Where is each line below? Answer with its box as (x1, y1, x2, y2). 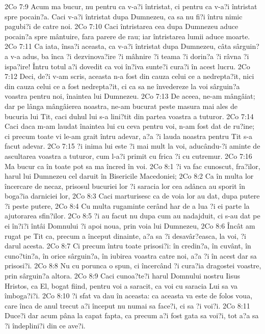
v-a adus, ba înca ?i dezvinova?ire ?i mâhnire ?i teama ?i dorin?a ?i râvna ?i (10, 50, 249, 61)
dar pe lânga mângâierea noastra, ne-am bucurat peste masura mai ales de (5, 100, 238, 111)
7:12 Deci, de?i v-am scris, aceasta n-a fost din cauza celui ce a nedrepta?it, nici (5, 71, 254, 81)
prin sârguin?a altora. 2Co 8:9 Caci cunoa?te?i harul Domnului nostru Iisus (5, 270, 240, 281)
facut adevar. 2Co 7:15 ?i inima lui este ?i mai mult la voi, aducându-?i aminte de (5, 141, 260, 151)
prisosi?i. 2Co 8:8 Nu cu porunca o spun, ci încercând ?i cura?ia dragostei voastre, (5, 260, 261, 271)
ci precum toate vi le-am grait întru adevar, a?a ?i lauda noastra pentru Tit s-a (5, 130, 253, 141)
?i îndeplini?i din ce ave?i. (5, 320, 86, 330)
